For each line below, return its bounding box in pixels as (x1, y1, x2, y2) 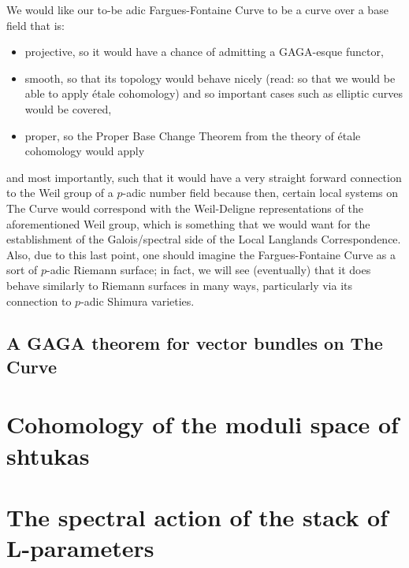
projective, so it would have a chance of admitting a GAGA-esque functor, (24, 43, 384, 60)
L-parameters (6, 532, 154, 564)
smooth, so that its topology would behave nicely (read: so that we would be (24, 69, 396, 86)
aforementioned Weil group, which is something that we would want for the (6, 215, 370, 232)
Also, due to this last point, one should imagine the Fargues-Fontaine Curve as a (6, 246, 396, 262)
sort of (6, 262, 38, 278)
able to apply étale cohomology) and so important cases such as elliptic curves (24, 85, 403, 102)
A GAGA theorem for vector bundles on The (6, 331, 383, 355)
